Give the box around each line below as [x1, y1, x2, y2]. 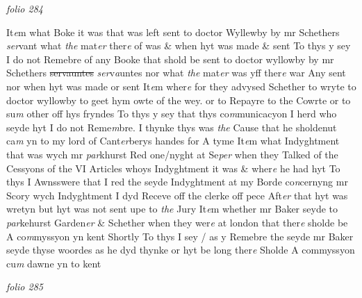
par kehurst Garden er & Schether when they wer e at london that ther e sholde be [6, 215, 348, 229]
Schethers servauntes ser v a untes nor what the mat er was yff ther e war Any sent [6, 65, 346, 80]
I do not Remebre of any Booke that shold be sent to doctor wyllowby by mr [6, 51, 334, 66]
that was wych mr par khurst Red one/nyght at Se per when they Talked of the [6, 147, 338, 161]
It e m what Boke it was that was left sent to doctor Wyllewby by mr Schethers [6, 24, 340, 39]
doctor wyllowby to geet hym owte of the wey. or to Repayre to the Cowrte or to [6, 92, 351, 107]
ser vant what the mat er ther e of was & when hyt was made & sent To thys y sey [6, 38, 351, 53]
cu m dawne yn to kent [6, 256, 101, 270]
